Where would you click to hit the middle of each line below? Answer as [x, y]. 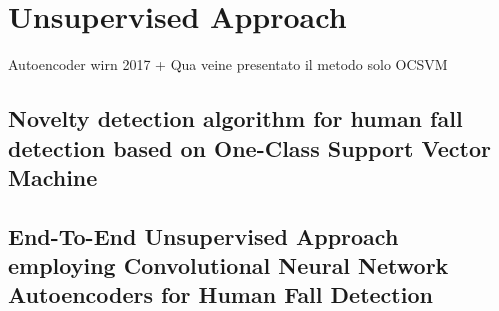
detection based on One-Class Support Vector [249, 147]
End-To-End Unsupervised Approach [203, 235]
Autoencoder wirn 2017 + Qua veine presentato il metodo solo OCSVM [228, 64]
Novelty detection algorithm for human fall [235, 118]
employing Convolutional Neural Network [228, 265]
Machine [53, 176]
